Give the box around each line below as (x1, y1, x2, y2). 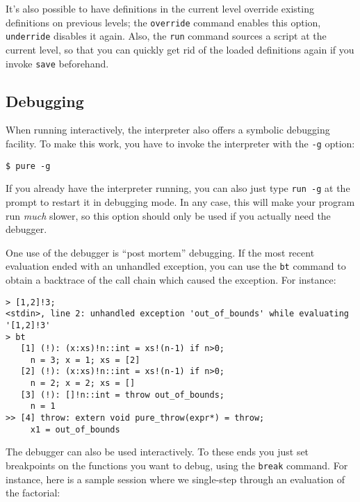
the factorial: (6, 485, 60, 500)
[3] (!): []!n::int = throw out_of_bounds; (20, 389, 224, 400)
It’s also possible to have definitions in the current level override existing (6, 1, 314, 15)
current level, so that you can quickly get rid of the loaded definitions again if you (6, 42, 354, 56)
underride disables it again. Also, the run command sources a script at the (6, 29, 327, 43)
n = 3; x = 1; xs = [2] (30, 355, 140, 365)
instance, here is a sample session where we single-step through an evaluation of (6, 471, 345, 486)
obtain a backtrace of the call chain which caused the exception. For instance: (6, 272, 336, 286)
